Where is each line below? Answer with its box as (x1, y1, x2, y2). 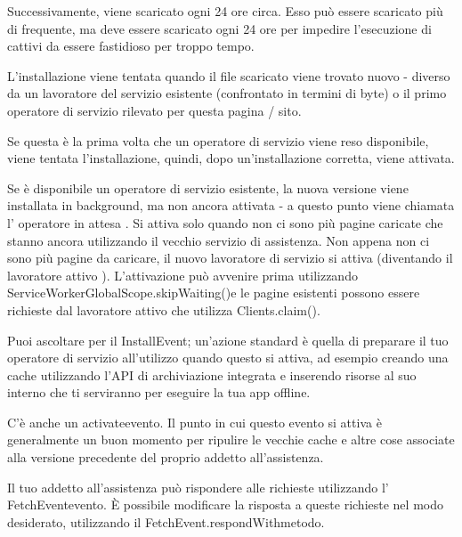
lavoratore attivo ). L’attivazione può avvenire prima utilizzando (7, 265, 358, 284)
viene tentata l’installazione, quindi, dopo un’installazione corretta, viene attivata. (7, 149, 455, 167)
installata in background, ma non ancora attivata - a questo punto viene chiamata (7, 196, 455, 215)
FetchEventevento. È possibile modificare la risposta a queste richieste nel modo (7, 495, 443, 514)
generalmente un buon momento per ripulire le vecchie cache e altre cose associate (7, 430, 455, 449)
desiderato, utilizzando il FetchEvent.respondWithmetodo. (7, 512, 325, 531)
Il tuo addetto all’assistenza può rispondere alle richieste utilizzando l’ (7, 477, 389, 496)
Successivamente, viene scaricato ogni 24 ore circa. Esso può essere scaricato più (7, 2, 443, 20)
